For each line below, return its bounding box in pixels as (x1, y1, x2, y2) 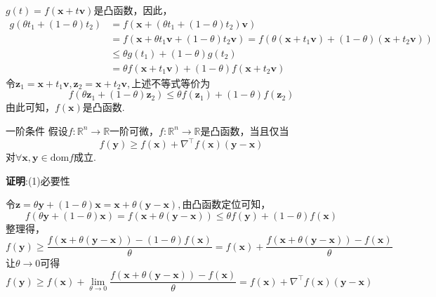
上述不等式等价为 (131, 75, 211, 90)
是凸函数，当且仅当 (200, 123, 289, 138)
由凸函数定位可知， (182, 197, 271, 211)
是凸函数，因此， (93, 3, 173, 17)
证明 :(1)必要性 (6, 173, 70, 187)
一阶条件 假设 (6, 123, 68, 138)
